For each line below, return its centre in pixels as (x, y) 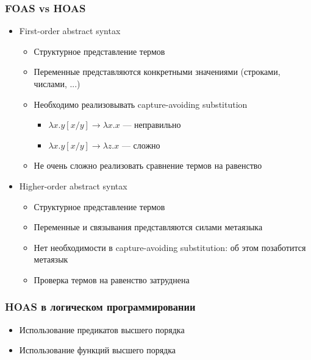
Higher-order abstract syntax (73, 185)
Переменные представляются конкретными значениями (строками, (157, 72)
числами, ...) (57, 83)
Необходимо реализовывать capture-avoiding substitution (141, 104)
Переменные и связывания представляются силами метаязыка (148, 227)
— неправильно (152, 125)
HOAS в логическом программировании (100, 307)
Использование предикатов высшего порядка (102, 329)
